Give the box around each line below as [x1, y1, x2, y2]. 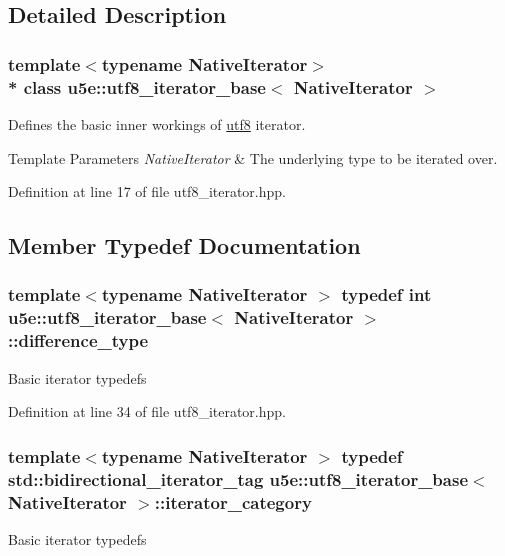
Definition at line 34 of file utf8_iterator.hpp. [8, 401, 286, 422]
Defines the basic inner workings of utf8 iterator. [8, 113, 306, 134]
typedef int [341, 282, 432, 307]
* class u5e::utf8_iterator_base [8, 74, 266, 99]
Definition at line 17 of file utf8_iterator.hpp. [8, 181, 286, 202]
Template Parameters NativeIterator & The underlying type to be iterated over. [8, 147, 498, 168]
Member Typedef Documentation [8, 230, 361, 261]
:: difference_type [8, 328, 149, 353]
